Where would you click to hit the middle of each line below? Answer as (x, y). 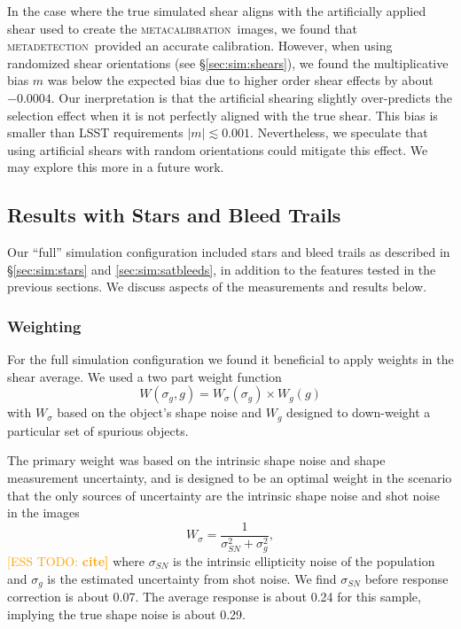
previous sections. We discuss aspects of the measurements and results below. (217, 287)
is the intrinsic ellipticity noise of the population (304, 560)
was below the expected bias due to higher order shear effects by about (240, 80)
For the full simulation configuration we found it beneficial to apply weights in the (230, 359)
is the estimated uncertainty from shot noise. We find (192, 578)
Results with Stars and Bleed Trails (174, 215)
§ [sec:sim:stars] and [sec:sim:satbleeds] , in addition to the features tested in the (222, 269)
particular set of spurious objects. (98, 430)
